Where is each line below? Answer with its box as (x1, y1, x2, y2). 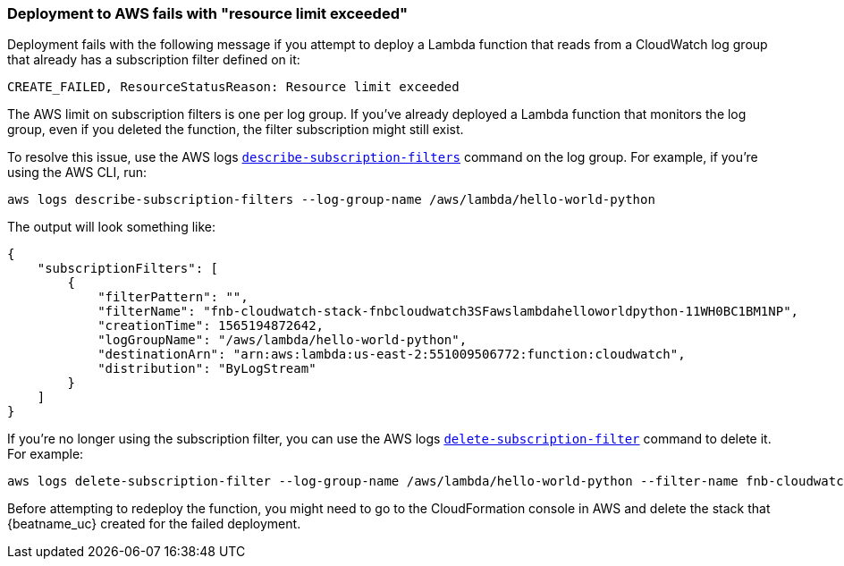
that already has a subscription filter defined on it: (7, 52, 300, 68)
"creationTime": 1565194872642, (97, 318, 325, 334)
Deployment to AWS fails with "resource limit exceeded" (7, 4, 408, 22)
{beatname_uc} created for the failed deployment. (7, 516, 301, 532)
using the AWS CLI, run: (7, 165, 148, 181)
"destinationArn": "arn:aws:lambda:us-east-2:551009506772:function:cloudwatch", (97, 347, 686, 362)
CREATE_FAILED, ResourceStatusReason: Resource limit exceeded (7, 80, 460, 95)
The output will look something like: (7, 219, 216, 235)
